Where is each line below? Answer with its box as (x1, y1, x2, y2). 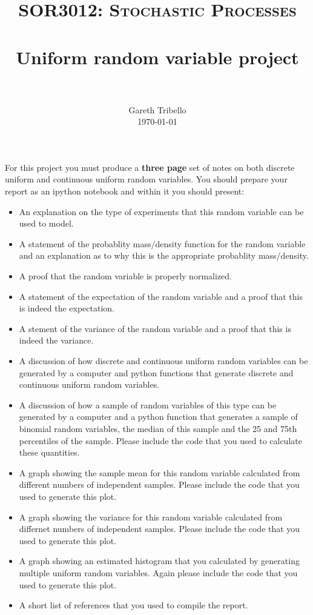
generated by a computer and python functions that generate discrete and (19, 366, 294, 379)
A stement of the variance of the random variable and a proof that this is (19, 322, 291, 334)
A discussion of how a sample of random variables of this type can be (19, 398, 277, 411)
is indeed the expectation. (19, 302, 114, 314)
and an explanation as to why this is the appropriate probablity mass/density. (19, 249, 309, 262)
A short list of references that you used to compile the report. (19, 599, 248, 611)
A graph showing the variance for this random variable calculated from (19, 510, 283, 523)
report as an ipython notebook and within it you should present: (5, 185, 245, 198)
